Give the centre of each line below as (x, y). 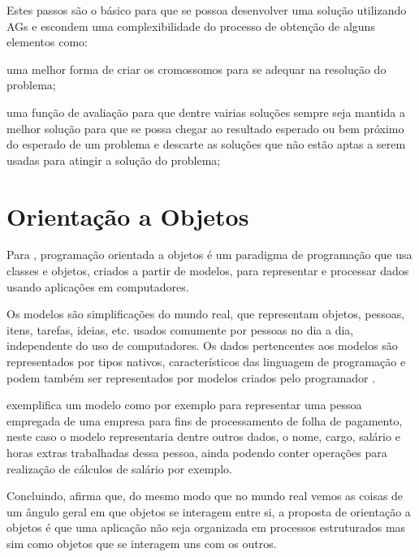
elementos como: (47, 42)
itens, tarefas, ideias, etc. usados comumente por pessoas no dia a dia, (180, 329)
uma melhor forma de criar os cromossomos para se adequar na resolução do (197, 69)
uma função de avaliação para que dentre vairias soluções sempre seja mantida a (206, 112)
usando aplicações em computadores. (98, 286)
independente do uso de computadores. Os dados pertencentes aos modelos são (202, 345)
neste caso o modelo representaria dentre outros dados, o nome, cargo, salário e (203, 436)
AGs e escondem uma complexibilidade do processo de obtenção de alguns (191, 26)
